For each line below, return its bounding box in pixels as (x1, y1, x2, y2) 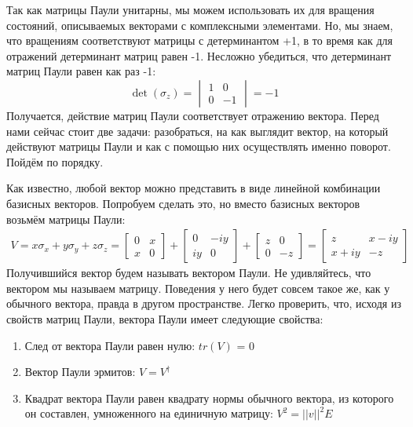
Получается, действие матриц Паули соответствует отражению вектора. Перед (6, 107, 379, 123)
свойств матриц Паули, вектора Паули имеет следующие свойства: (6, 310, 323, 327)
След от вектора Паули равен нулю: (24, 337, 196, 353)
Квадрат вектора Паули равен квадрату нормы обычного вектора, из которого (24, 389, 394, 406)
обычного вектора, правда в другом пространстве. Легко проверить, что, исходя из (6, 295, 401, 312)
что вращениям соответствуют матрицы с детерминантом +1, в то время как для (6, 32, 393, 49)
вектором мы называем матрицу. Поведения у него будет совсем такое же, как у (6, 279, 390, 296)
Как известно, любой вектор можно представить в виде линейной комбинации (6, 180, 381, 196)
